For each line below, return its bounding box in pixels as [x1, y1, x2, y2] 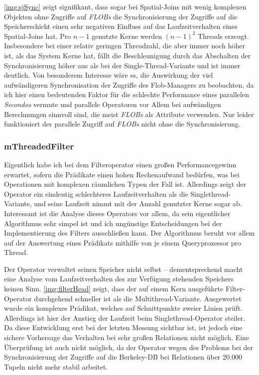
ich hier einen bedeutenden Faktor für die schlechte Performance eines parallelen [4, 89, 249, 100]
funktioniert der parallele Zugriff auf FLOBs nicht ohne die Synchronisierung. [4, 119, 241, 129]
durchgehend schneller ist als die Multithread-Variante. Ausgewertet [34, 293, 242, 303]
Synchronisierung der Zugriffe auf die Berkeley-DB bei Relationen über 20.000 [4, 352, 242, 362]
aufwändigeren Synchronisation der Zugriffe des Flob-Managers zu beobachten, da [4, 79, 254, 90]
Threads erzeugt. [198, 30, 249, 41]
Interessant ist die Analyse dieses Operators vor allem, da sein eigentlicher [4, 208, 231, 218]
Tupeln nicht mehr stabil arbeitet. [4, 361, 108, 372]
